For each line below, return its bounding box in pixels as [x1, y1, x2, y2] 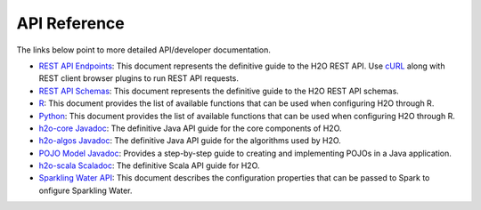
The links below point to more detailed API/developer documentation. [16, 44, 272, 55]
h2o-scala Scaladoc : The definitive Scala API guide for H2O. [38, 160, 260, 171]
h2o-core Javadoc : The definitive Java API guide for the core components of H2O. [38, 123, 342, 133]
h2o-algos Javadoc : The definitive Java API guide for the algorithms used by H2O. [38, 135, 342, 146]
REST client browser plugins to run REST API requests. [38, 73, 240, 84]
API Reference [16, 13, 125, 33]
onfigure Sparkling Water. [38, 185, 133, 196]
